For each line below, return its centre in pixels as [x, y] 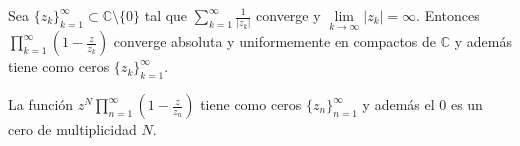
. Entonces [448, 15]
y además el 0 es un [422, 104]
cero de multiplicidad [72, 129]
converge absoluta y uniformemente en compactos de [275, 41]
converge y [288, 15]
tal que [166, 15]
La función [41, 104]
